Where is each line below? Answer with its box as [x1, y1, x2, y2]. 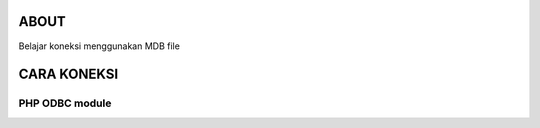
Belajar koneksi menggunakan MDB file [18, 40, 180, 52]
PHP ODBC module [18, 96, 112, 110]
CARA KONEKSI [18, 66, 119, 83]
